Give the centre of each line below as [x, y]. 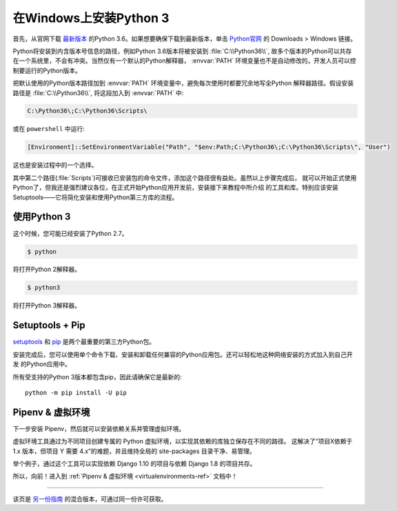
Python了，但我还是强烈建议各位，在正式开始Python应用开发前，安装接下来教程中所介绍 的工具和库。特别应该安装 [176, 188]
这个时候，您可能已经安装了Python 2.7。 [70, 233]
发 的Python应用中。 [42, 364]
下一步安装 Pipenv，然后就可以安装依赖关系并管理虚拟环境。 [99, 428]
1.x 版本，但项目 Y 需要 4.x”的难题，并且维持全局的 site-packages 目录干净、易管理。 [134, 451]
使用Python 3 [42, 217]
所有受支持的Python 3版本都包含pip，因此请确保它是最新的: [97, 377]
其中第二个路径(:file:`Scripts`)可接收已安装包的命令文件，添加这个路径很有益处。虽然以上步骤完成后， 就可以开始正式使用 [185, 178]
